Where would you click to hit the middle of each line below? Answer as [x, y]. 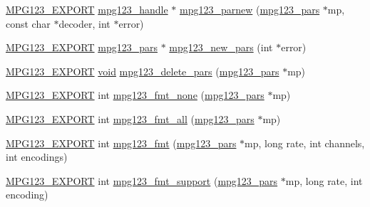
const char [28, 23]
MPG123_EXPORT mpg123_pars [82, 47]
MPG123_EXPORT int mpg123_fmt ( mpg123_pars [121, 143]
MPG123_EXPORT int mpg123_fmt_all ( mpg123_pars [130, 118]
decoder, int [84, 23]
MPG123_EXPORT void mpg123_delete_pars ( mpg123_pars [143, 71]
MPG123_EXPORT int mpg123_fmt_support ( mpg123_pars [142, 180]
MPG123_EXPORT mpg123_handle [87, 9]
